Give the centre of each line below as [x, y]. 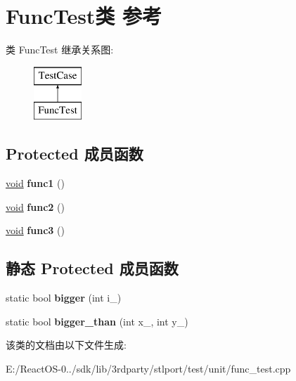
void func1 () [35, 183]
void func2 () [35, 206]
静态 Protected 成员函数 [92, 268]
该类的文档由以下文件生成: [66, 345]
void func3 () [35, 230]
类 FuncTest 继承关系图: [60, 50]
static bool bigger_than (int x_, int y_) [97, 321]
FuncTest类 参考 [84, 16]
